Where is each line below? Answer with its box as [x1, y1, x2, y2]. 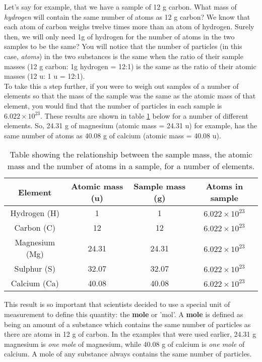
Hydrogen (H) [10, 207, 59, 219]
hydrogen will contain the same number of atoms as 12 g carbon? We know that [4, 11, 250, 22]
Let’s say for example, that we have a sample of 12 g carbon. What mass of [4, 2, 237, 12]
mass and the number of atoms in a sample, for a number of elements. [7, 160, 255, 172]
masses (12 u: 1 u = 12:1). [4, 71, 85, 81]
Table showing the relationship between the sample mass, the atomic [10, 148, 252, 161]
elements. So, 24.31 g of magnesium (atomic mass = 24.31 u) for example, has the [4, 120, 257, 131]
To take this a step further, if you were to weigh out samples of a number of [4, 80, 239, 91]
